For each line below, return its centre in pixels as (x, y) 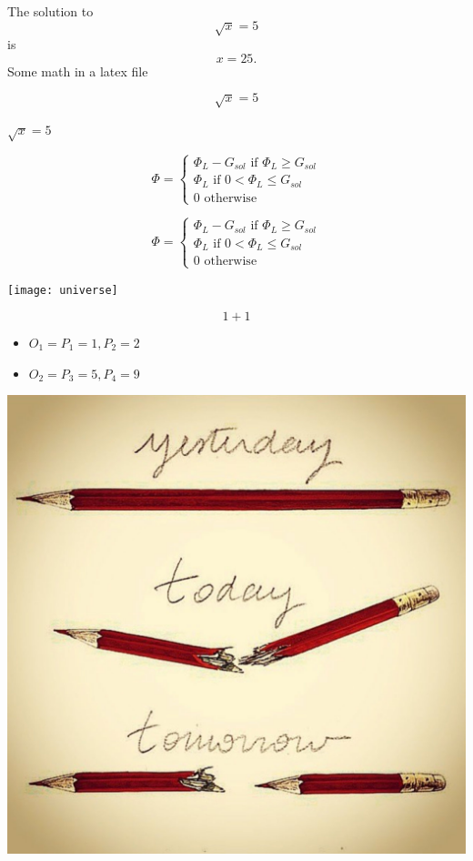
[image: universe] (63, 291)
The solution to (50, 11)
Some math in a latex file (78, 71)
